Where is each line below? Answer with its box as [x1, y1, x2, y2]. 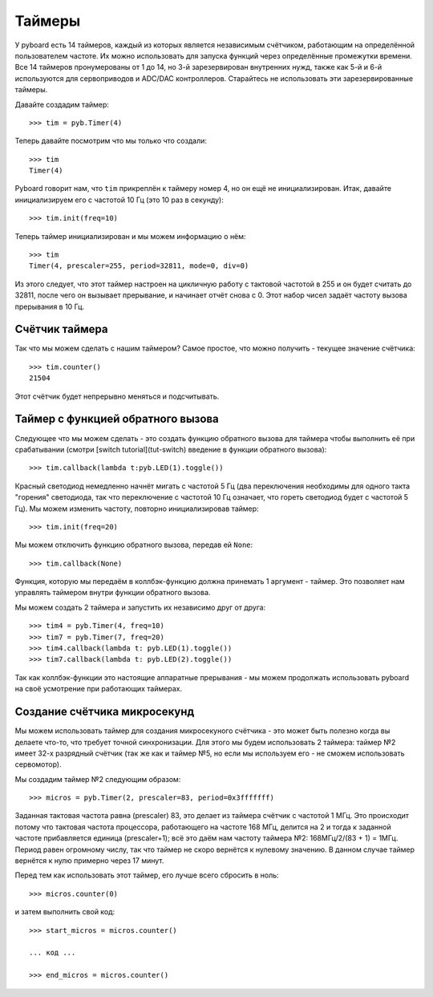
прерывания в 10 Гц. [14, 302, 85, 311]
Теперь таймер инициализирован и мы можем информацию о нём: [14, 231, 246, 241]
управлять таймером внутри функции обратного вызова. [14, 588, 211, 598]
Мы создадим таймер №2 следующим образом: [14, 774, 181, 784]
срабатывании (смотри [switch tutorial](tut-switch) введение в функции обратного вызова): [14, 444, 327, 454]
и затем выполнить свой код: [14, 907, 115, 917]
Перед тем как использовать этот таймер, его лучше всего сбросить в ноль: [14, 870, 280, 880]
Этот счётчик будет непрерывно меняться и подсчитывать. [14, 391, 220, 401]
